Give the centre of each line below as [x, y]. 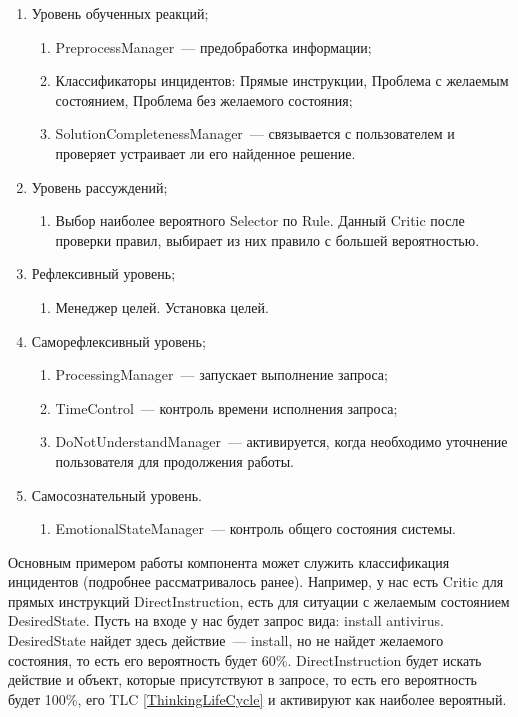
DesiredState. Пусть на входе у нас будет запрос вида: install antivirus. [226, 620]
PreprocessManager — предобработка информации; [213, 46]
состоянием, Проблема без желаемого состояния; [204, 99]
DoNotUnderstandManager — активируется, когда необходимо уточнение [281, 441]
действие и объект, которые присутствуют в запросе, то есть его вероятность [242, 679]
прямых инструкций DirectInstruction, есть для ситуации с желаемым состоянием [259, 600]
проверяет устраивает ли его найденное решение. [205, 152]
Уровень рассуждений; [99, 186]
